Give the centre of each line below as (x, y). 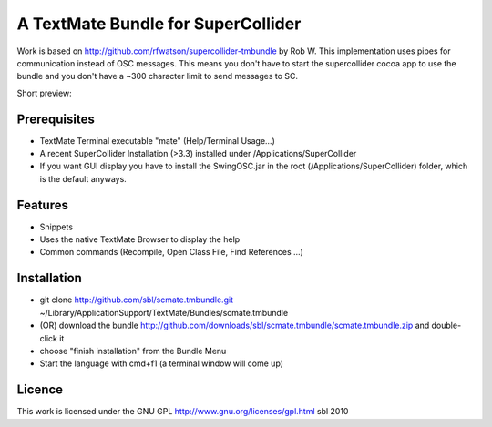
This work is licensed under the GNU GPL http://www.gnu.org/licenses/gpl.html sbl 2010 (183, 412)
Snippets (56, 227)
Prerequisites (56, 119)
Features (42, 205)
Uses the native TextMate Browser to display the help (140, 239)
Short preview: (44, 93)
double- (446, 325)
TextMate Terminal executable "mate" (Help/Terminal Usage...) (157, 140)
